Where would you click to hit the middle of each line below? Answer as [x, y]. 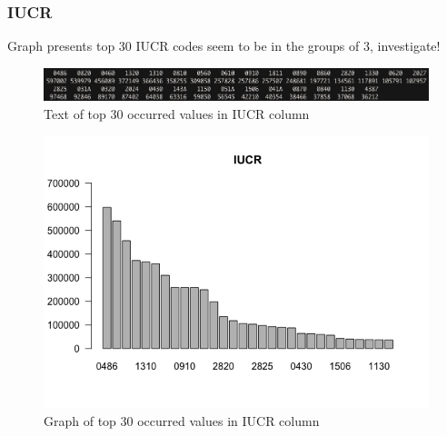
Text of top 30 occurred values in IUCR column [177, 113]
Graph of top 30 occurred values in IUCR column [182, 421]
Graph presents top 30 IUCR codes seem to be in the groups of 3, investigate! [224, 46]
